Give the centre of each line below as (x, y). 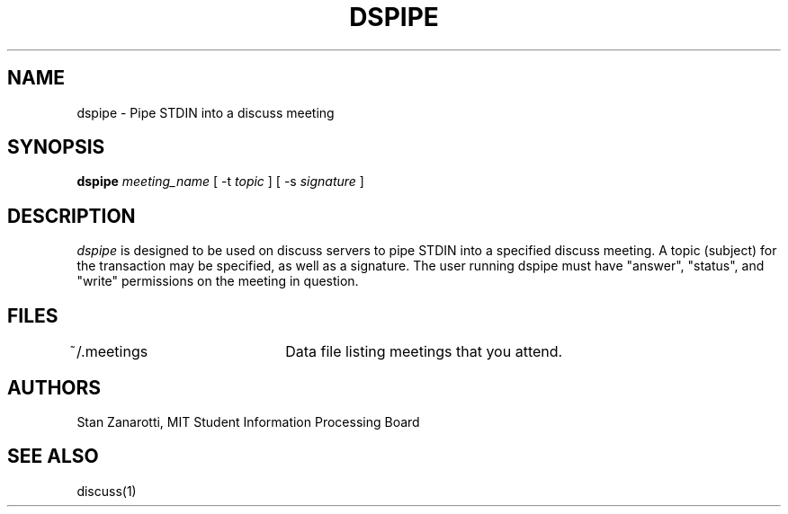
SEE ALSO (53, 456)
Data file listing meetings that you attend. (424, 352)
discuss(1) (107, 491)
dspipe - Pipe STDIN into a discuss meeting (206, 112)
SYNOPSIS (56, 147)
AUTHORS (54, 387)
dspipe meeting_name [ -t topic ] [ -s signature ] (220, 182)
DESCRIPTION (72, 216)
